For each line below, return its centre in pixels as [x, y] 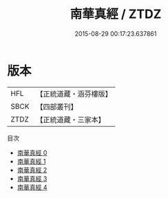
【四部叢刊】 [57, 106]
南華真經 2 [32, 170]
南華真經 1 [31, 161]
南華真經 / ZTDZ [116, 14]
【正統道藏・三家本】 [71, 119]
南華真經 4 [32, 187]
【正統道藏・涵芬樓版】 [74, 94]
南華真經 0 [32, 152]
